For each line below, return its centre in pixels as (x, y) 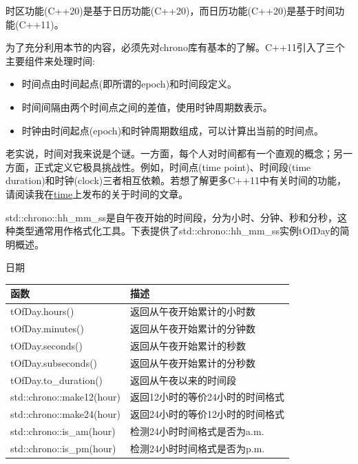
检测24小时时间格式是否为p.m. (198, 448)
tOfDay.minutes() (47, 329)
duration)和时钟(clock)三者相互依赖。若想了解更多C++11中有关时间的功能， (176, 180)
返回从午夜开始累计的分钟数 (193, 329)
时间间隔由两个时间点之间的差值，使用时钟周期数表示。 (147, 107)
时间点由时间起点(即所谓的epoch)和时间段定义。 (129, 84)
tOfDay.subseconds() (54, 362)
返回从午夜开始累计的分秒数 (193, 362)
